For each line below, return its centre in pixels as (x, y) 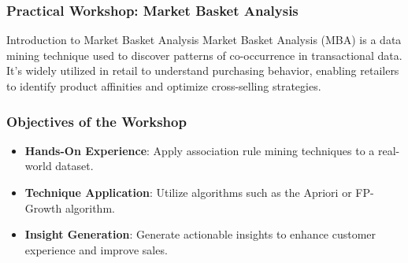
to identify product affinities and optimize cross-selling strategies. (164, 86)
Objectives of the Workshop (96, 121)
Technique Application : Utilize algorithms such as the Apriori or (188, 192)
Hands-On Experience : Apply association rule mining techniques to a (200, 150)
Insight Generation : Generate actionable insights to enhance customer (200, 234)
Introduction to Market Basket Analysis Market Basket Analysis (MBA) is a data (204, 40)
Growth (43, 207)
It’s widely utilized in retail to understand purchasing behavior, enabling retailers (203, 70)
